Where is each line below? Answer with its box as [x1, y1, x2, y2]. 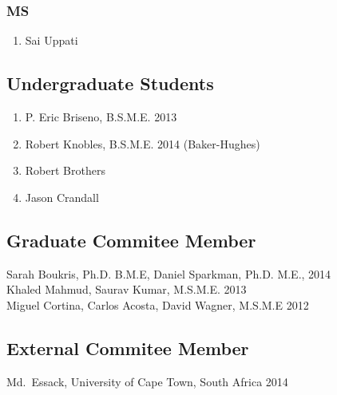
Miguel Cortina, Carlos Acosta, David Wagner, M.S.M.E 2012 [6, 296, 309, 313]
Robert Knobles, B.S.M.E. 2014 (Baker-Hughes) [25, 135, 260, 152]
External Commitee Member [6, 335, 249, 360]
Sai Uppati [25, 32, 78, 49]
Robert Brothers [25, 162, 105, 179]
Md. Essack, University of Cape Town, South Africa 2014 [6, 373, 288, 389]
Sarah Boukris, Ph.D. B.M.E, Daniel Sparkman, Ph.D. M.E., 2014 [6, 265, 331, 282]
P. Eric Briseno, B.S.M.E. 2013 [25, 109, 177, 125]
